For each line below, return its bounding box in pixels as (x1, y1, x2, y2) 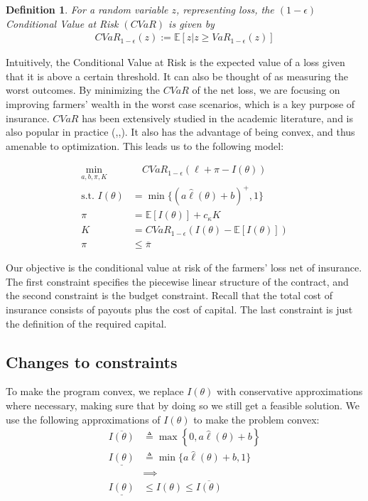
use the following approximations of (6, 411, 161, 426)
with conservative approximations (217, 384, 363, 399)
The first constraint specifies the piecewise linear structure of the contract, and (6, 274, 349, 289)
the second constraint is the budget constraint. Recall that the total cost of (6, 288, 332, 303)
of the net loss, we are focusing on (192, 82, 340, 97)
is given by (168, 16, 215, 31)
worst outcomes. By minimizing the (6, 82, 160, 97)
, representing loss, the (176, 2, 274, 16)
